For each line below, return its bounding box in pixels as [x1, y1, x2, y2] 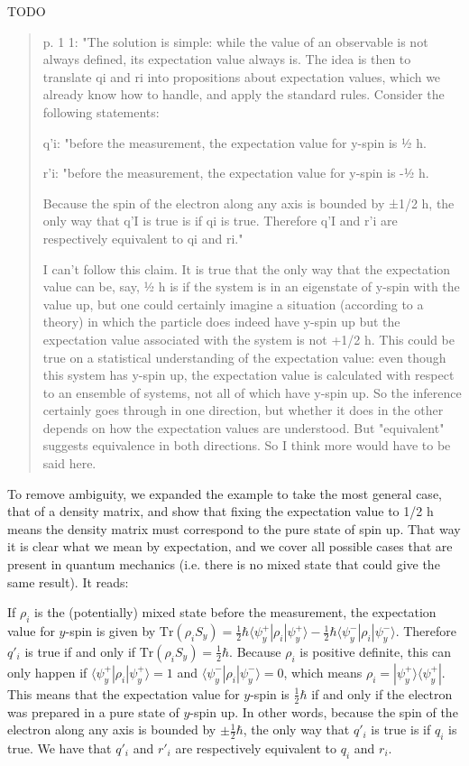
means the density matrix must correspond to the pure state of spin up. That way [7, 519, 461, 538]
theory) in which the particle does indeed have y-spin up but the [42, 312, 400, 331]
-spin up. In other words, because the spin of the [189, 702, 458, 721]
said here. [42, 454, 97, 473]
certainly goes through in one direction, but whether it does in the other [42, 401, 444, 420]
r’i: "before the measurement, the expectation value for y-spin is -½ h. [42, 163, 429, 182]
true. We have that [7, 739, 112, 758]
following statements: [42, 102, 160, 121]
